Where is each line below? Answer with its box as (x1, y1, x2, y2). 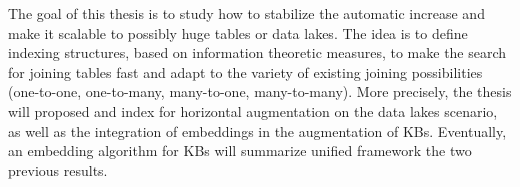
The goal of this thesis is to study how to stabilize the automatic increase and (8, 3, 485, 23)
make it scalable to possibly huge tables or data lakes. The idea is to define (8, 22, 468, 43)
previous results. (8, 159, 108, 180)
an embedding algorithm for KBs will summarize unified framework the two (8, 140, 472, 161)
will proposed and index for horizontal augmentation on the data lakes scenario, (8, 100, 498, 121)
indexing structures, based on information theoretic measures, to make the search (8, 42, 507, 63)
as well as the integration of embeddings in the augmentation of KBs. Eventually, (8, 120, 507, 141)
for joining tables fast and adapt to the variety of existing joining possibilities (8, 61, 483, 82)
